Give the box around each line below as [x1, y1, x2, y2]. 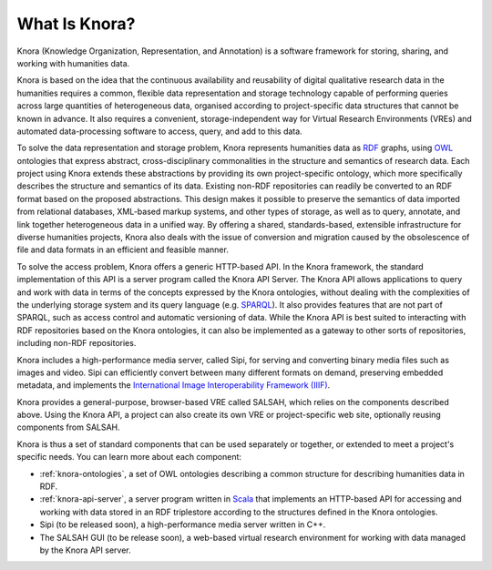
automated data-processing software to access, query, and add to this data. [16, 126, 302, 137]
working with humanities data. [16, 57, 130, 68]
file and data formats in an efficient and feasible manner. [16, 244, 230, 255]
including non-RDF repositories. [16, 338, 137, 349]
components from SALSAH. [16, 422, 120, 433]
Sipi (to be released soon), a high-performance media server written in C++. [39, 519, 326, 530]
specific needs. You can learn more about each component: [16, 452, 241, 463]
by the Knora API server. [39, 545, 131, 555]
